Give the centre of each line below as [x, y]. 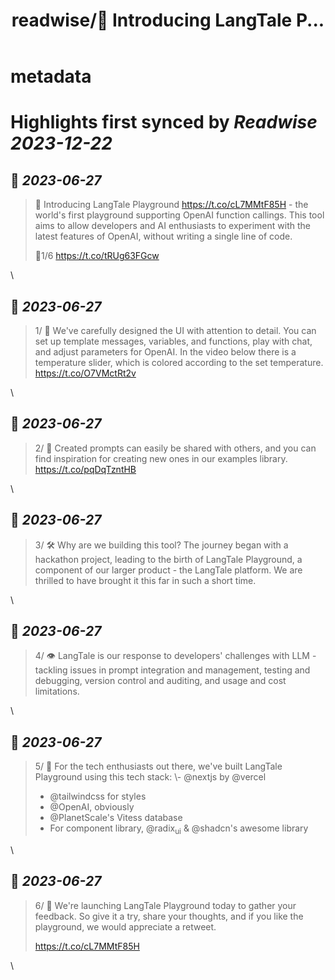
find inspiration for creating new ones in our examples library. [161, 458]
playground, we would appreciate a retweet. [125, 926]
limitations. [57, 691]
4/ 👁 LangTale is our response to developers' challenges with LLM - [175, 656]
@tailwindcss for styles [98, 796]
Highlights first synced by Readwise [164, 122]
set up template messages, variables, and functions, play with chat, [173, 341]
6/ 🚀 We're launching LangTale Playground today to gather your [165, 905]
